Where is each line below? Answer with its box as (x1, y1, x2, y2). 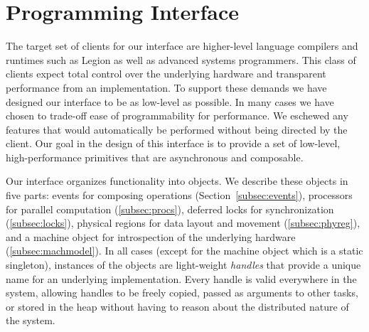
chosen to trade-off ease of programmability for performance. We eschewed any (6, 108, 348, 123)
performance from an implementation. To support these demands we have (6, 80, 327, 95)
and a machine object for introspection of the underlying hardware (6, 229, 296, 244)
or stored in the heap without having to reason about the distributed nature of (6, 299, 349, 314)
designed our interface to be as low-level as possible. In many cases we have (6, 94, 334, 109)
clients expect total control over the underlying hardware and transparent (6, 66, 326, 81)
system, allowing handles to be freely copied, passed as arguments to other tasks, (6, 285, 358, 300)
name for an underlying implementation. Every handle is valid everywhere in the (6, 271, 357, 286)
